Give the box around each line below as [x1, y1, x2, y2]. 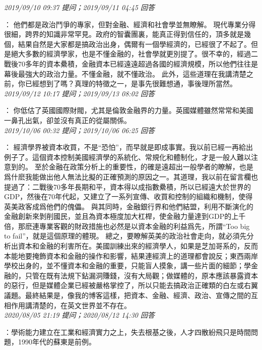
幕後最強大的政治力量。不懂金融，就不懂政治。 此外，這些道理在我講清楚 [4, 68, 246, 79]
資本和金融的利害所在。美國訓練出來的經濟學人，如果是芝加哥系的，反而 [18, 241, 258, 251]
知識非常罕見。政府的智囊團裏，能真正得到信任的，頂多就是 [46, 29, 244, 39]
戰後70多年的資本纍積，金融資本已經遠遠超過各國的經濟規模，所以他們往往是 [4, 58, 258, 69]
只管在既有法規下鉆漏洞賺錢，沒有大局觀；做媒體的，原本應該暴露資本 [25, 270, 258, 280]
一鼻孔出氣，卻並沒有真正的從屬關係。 [4, 114, 131, 125]
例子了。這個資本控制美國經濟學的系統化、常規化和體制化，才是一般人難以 [4, 151, 251, 162]
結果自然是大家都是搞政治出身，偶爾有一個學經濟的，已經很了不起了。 [18, 38, 251, 49]
